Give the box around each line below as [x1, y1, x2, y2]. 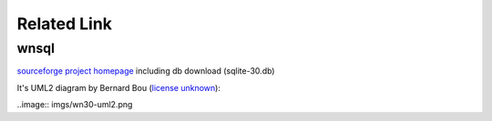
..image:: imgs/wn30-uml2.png [16, 99, 133, 110]
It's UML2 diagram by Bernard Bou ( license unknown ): [16, 82, 220, 93]
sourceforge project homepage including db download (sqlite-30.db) [16, 66, 275, 76]
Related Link [16, 14, 113, 34]
